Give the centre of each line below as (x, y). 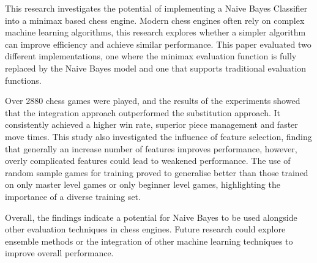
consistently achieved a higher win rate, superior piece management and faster (151, 124)
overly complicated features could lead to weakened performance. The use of (148, 161)
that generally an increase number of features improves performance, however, (151, 148)
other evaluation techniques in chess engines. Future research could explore (145, 229)
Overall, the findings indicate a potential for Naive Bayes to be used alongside (151, 217)
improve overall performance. (59, 253)
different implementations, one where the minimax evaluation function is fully (151, 56)
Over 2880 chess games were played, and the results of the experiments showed (153, 101)
